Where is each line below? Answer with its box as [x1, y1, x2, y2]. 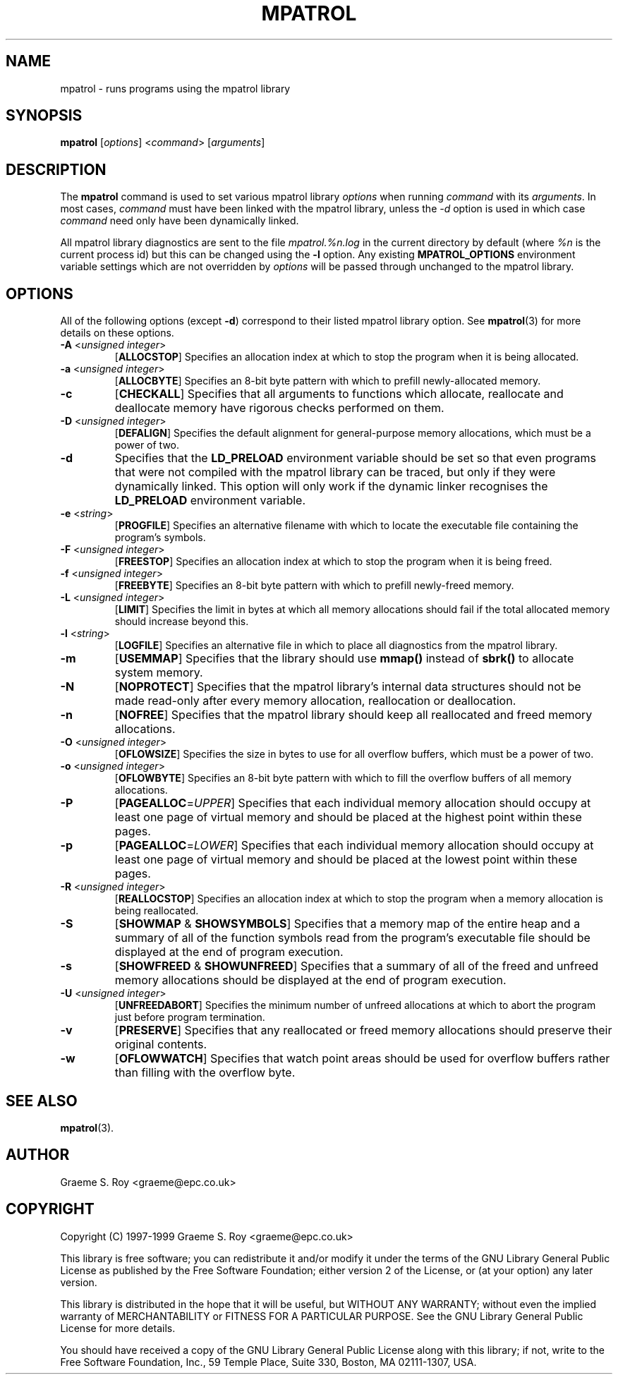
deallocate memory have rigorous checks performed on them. [114, 401, 444, 416]
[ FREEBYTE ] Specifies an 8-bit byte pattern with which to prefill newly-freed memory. [114, 579, 514, 592]
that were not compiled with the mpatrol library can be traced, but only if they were [114, 465, 556, 480]
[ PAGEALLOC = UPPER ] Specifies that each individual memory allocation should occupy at [114, 796, 591, 811]
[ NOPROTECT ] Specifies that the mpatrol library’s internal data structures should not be [114, 679, 581, 694]
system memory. [114, 665, 203, 680]
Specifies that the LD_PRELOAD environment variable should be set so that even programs [114, 451, 596, 466]
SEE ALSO [6, 1091, 78, 1110]
